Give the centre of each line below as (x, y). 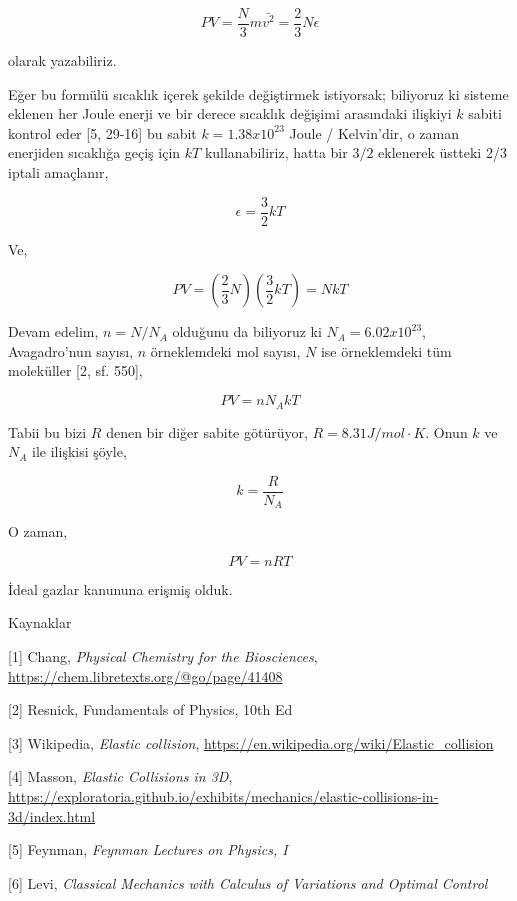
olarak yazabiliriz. (62, 60)
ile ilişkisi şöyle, (79, 451)
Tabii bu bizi (47, 431)
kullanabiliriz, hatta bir (276, 152)
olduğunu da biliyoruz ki (247, 331)
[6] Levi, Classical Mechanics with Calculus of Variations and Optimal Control (248, 882)
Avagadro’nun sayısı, (71, 350)
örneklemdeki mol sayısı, (225, 350)
